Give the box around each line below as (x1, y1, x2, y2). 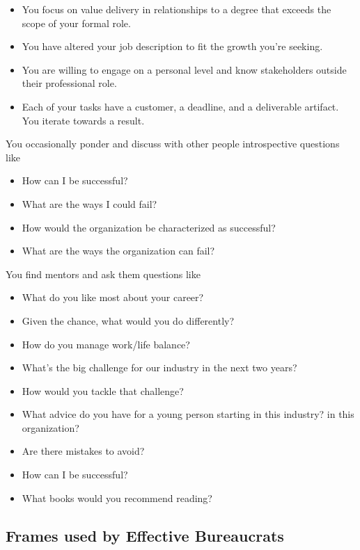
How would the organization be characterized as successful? (22, 220, 276, 234)
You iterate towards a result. (22, 113, 145, 127)
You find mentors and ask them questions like (6, 266, 201, 281)
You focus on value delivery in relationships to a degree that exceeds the (22, 2, 331, 16)
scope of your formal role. (22, 15, 131, 30)
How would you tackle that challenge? (22, 383, 184, 398)
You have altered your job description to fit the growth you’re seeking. (22, 39, 323, 54)
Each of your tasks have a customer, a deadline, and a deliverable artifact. (22, 99, 339, 113)
